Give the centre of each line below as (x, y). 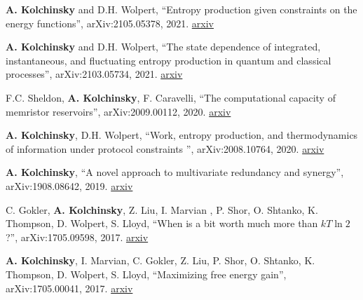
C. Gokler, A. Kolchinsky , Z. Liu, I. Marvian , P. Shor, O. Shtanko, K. (162, 209)
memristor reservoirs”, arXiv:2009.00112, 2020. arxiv (118, 111)
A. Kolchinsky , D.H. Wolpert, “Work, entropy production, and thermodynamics (182, 135)
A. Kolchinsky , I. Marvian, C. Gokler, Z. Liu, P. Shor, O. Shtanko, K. (160, 260)
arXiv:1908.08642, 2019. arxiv (69, 185)
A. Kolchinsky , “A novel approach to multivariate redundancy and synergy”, (175, 172)
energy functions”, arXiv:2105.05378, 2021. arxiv (110, 23)
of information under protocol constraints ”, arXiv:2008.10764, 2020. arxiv (165, 148)
